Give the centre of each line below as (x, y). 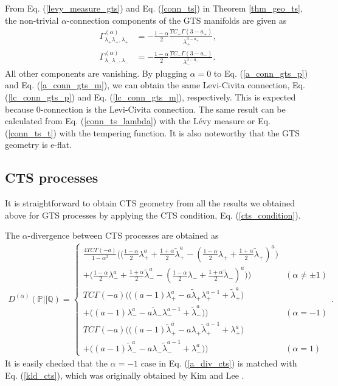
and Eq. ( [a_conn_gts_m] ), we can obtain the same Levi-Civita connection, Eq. (155, 85)
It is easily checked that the (56, 363)
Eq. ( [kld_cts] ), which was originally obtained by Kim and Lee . (125, 375)
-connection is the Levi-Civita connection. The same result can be (163, 109)
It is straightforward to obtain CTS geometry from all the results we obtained (150, 203)
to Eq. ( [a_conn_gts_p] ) (261, 73)
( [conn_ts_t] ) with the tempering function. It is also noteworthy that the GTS (153, 132)
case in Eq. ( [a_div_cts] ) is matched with (219, 363)
